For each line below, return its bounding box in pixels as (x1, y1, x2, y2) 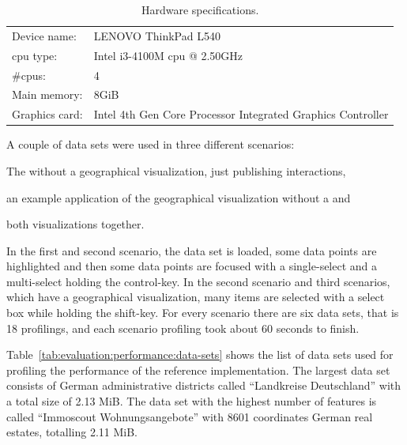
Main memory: (12, 86, 83, 103)
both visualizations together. (6, 216, 145, 232)
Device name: (12, 27, 77, 43)
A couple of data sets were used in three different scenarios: (6, 136, 295, 153)
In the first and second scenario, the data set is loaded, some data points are (6, 242, 377, 258)
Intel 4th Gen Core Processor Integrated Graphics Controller (93, 106, 389, 123)
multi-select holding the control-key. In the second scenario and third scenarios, (6, 273, 390, 289)
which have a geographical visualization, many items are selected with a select (6, 288, 385, 305)
